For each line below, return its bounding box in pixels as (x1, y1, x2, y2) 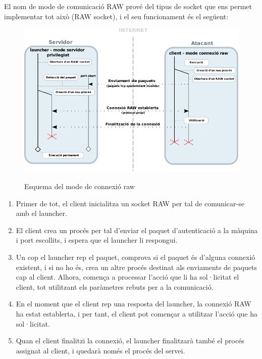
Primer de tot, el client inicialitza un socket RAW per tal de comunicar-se (16, 198, 244, 208)
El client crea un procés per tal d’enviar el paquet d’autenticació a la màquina (16, 225, 258, 235)
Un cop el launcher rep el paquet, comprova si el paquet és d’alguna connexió (16, 252, 255, 262)
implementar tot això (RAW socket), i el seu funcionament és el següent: (4, 11, 229, 21)
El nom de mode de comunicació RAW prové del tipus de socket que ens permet (4, 1, 252, 11)
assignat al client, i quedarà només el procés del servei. (16, 345, 185, 355)
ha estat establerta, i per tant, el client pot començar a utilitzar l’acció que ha (16, 308, 258, 319)
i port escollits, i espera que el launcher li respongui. (16, 235, 178, 245)
